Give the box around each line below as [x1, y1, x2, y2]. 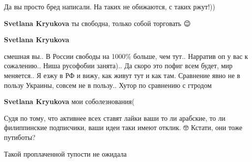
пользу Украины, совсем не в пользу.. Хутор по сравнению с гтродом [4, 80, 212, 90]
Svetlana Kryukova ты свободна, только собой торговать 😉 [4, 18, 191, 28]
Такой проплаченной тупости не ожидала [4, 148, 127, 159]
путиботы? [4, 132, 36, 142]
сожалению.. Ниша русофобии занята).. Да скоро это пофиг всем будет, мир [4, 60, 233, 71]
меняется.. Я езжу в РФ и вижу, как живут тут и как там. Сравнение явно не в [4, 70, 240, 80]
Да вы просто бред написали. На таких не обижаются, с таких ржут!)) [4, 1, 215, 11]
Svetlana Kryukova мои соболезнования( [4, 96, 135, 107]
